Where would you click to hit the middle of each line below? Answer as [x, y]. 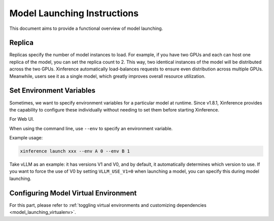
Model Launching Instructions [74, 13]
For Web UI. [22, 119]
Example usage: [26, 138]
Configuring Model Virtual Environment [73, 193]
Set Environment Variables [53, 90]
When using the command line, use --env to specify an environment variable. [91, 128]
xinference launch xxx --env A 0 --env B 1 [75, 151]
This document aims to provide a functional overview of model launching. [86, 28]
